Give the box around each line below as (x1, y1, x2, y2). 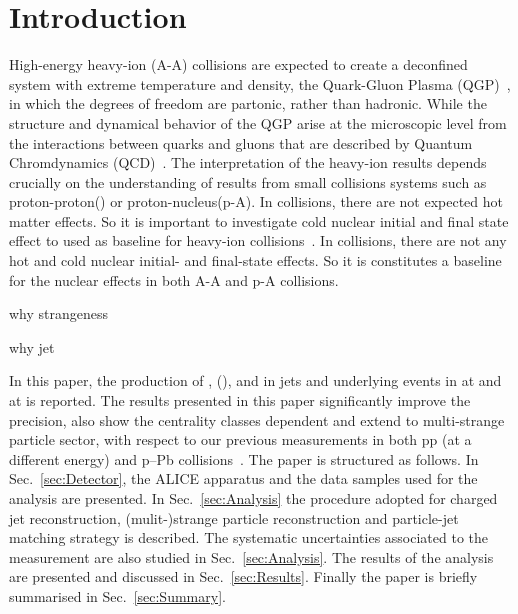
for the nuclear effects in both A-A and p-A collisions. (9, 269, 339, 290)
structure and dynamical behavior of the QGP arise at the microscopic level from (9, 112, 507, 133)
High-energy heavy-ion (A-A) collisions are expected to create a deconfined (9, 54, 468, 75)
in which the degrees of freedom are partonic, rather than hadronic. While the (9, 93, 487, 114)
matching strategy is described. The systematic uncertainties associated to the (9, 527, 489, 548)
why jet (9, 336, 55, 357)
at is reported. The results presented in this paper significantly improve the (9, 390, 471, 411)
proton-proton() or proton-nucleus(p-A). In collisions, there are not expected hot (9, 191, 504, 212)
